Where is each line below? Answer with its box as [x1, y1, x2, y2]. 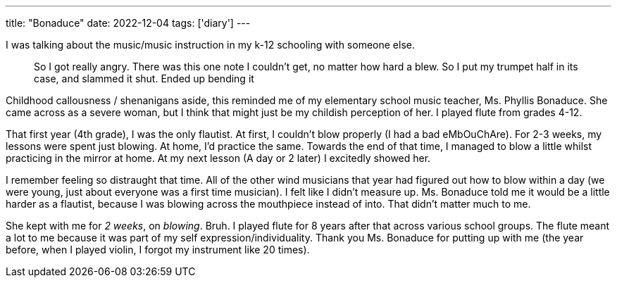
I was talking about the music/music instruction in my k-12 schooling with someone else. [6, 39, 415, 51]
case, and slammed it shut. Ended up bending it [34, 73, 254, 84]
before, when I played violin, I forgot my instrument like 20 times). [6, 244, 310, 256]
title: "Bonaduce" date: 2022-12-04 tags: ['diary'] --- [6, 17, 251, 29]
